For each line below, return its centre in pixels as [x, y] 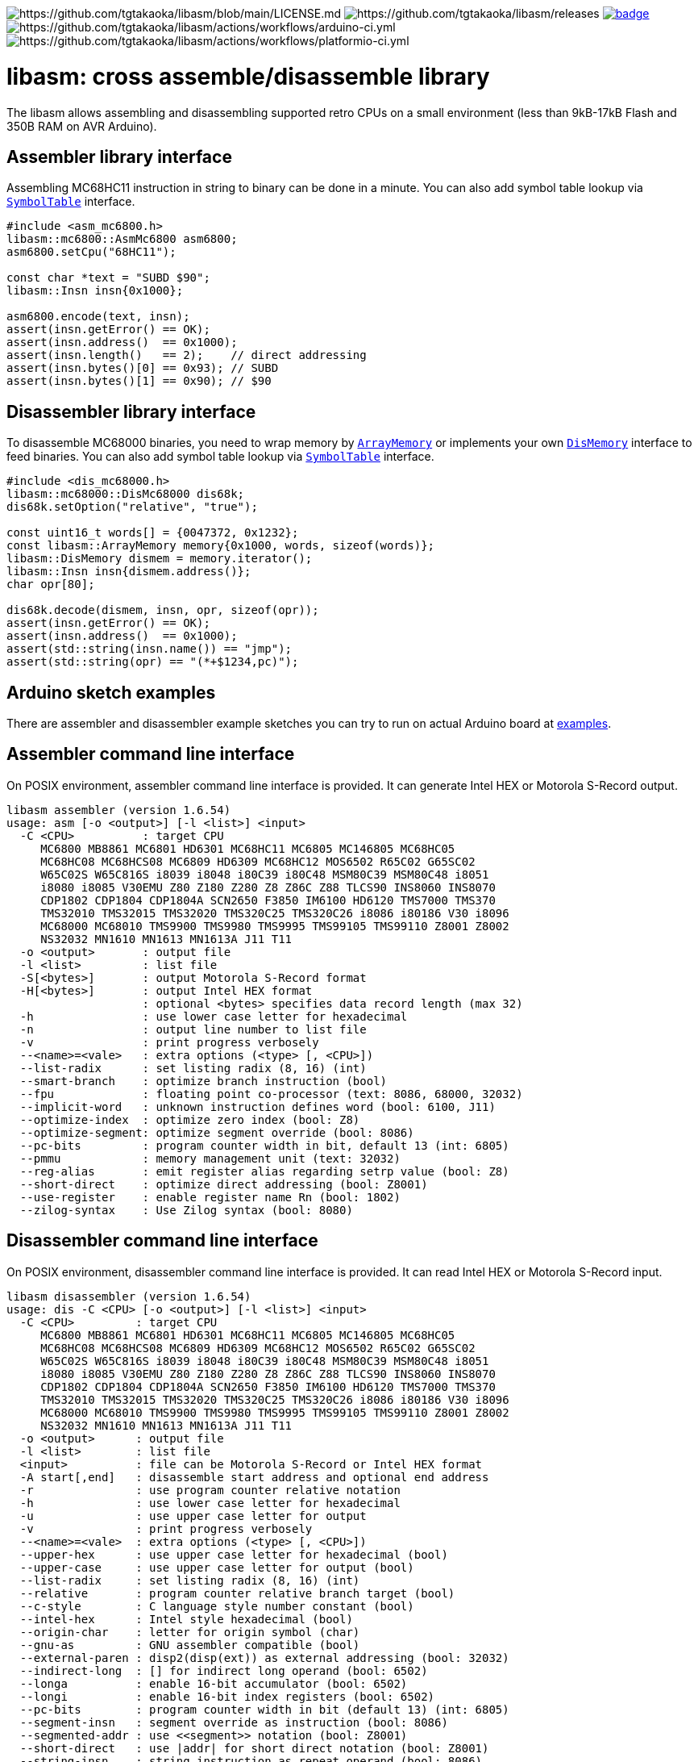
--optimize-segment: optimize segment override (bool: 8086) [217, 1132]
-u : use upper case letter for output [193, 1516]
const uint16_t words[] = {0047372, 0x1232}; [153, 533]
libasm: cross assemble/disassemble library [248, 76]
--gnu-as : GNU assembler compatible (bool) [190, 1645]
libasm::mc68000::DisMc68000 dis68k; [126, 494]
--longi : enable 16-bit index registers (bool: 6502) [227, 1696]
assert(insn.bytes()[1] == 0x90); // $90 [139, 381]
